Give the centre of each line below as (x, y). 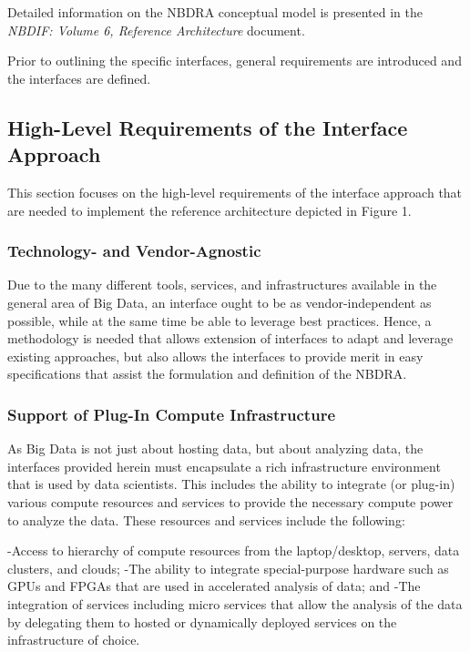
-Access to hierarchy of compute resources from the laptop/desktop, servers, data (234, 550)
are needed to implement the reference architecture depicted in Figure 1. (209, 210)
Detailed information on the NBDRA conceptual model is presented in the (215, 12)
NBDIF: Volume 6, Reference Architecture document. (156, 30)
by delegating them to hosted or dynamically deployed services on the (202, 621)
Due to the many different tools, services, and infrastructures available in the (222, 285)
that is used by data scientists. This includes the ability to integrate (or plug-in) (231, 484)
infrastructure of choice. (74, 640)
